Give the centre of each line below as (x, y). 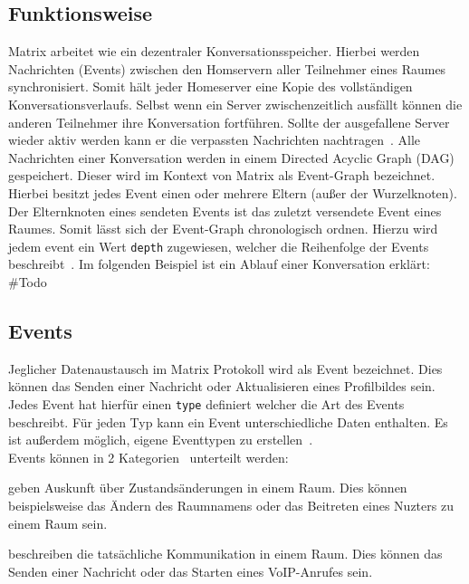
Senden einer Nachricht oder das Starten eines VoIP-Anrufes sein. (191, 571)
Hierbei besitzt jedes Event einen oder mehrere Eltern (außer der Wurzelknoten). (233, 192)
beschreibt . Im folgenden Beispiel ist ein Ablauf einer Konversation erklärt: (219, 264)
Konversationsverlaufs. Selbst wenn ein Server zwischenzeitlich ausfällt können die (235, 104)
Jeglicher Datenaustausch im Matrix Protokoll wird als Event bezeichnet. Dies (225, 368)
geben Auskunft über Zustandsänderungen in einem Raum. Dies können (208, 488)
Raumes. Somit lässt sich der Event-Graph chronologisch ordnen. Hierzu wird (223, 229)
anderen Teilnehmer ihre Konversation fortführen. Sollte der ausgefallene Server (229, 122)
